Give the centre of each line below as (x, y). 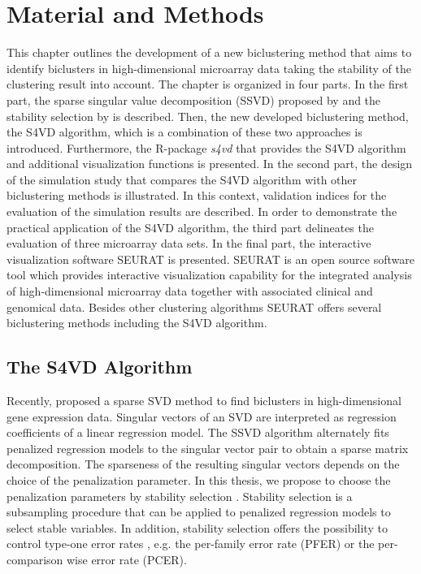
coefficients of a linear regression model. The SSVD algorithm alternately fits (198, 432)
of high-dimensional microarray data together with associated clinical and (190, 291)
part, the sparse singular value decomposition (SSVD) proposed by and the (194, 99)
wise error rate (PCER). (127, 559)
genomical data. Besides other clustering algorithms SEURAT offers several (194, 306)
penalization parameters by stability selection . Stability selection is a (180, 496)
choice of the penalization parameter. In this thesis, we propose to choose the (199, 479)
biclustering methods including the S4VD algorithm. (137, 323)
